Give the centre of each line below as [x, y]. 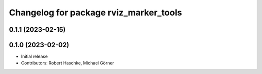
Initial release [34, 56]
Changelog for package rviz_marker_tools [95, 12]
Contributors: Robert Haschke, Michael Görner [67, 63]
